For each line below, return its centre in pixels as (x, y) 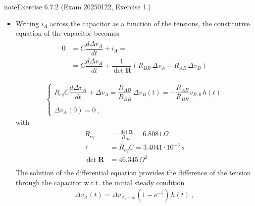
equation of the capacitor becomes (67, 33)
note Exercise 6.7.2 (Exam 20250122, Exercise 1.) (77, 6)
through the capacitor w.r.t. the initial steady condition (100, 182)
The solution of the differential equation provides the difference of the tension (133, 173)
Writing (27, 23)
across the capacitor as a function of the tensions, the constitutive (150, 23)
